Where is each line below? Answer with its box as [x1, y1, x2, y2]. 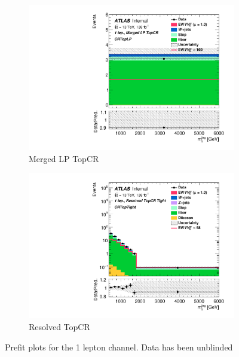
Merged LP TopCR [29, 152, 99, 164]
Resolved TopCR [29, 321, 90, 332]
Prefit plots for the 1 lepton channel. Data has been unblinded [5, 340, 233, 353]
